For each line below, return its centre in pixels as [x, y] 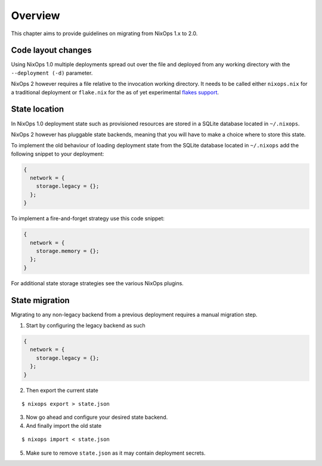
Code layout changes [51, 50]
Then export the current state [62, 390]
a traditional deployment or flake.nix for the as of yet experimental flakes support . [115, 92]
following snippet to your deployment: [58, 154]
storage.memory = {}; [68, 251]
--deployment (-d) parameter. [52, 73]
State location [38, 109]
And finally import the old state [64, 425]
